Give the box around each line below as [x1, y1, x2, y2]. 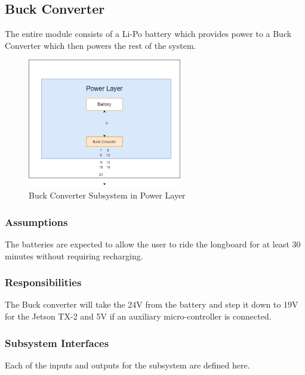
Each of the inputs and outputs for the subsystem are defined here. [5, 358, 250, 371]
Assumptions [5, 214, 68, 229]
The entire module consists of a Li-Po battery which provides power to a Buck [5, 27, 292, 40]
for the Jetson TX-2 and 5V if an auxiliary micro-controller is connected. [5, 310, 272, 323]
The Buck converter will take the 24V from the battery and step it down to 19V [5, 298, 298, 311]
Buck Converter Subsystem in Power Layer [29, 189, 186, 202]
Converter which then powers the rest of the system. [5, 39, 196, 51]
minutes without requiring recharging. [5, 249, 143, 262]
